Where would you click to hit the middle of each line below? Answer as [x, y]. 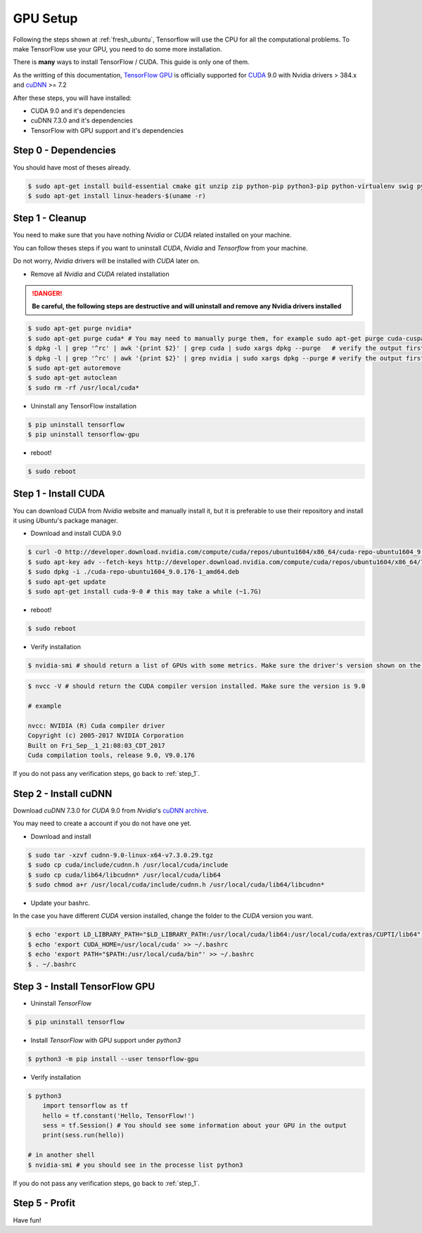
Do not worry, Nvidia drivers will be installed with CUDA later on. [107, 261]
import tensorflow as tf [85, 1106]
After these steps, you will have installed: [72, 98]
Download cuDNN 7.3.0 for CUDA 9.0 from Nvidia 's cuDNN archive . [111, 810]
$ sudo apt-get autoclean [72, 378]
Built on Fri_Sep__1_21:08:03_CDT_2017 [96, 745]
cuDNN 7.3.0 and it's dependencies [82, 120]
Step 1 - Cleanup [50, 218]
